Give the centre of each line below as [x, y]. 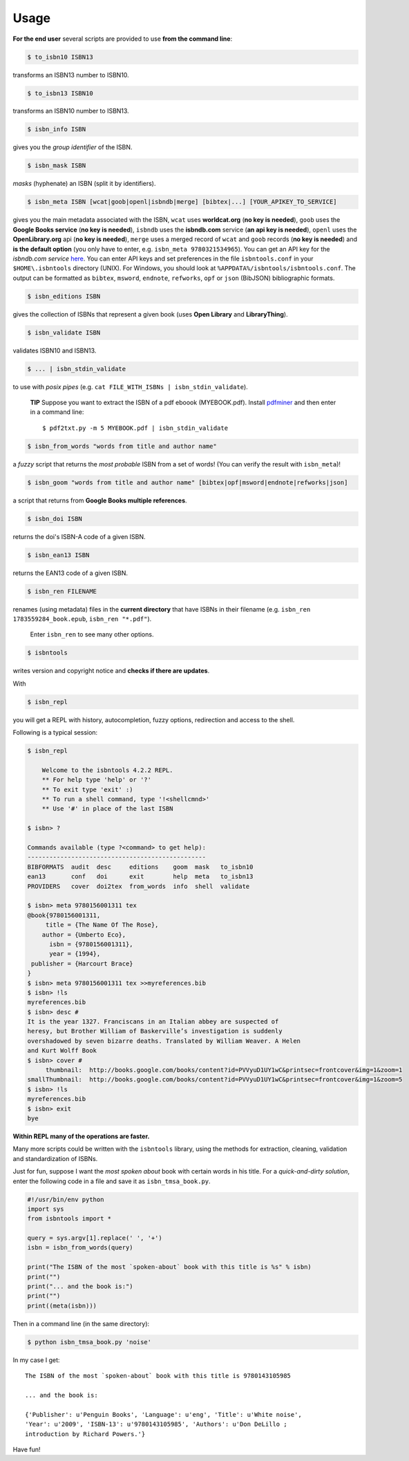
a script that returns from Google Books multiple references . [100, 500]
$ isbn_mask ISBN [57, 166]
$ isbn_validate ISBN [64, 332]
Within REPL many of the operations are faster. [81, 1136]
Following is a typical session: [55, 733]
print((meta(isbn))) [62, 1306]
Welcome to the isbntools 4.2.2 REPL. [107, 770]
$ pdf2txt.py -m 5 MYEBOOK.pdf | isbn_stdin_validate [135, 428]
